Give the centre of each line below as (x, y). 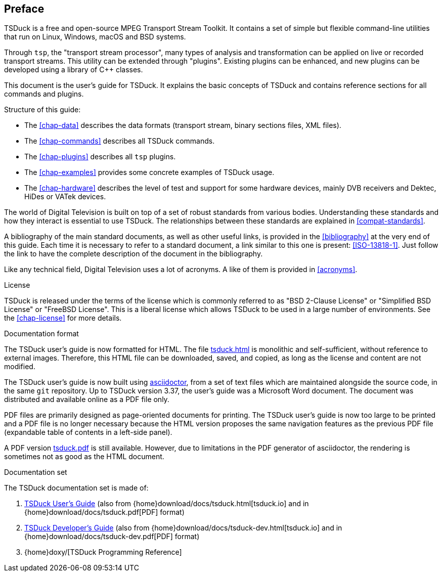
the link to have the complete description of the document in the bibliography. (134, 254)
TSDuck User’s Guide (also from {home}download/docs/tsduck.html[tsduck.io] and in (167, 504)
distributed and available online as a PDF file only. (87, 400)
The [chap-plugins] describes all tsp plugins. (100, 157)
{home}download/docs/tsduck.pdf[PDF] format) (104, 512)
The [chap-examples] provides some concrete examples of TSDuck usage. (149, 172)
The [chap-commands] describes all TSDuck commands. (120, 141)
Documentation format (41, 334)
